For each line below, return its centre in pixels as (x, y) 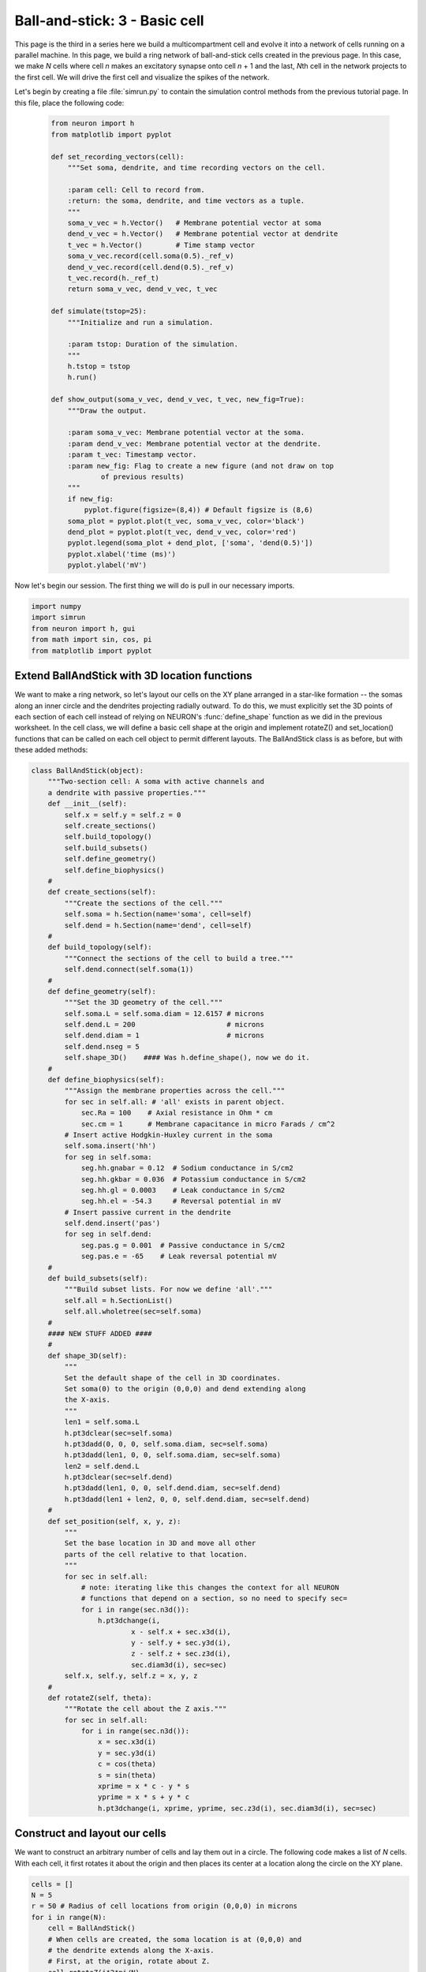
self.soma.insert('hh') (110, 1146)
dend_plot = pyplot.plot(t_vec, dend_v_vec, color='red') (182, 532)
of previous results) (142, 476)
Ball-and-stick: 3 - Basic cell (109, 21)
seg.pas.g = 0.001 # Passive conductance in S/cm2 (183, 1245)
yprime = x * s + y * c (143, 1797)
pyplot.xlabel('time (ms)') (122, 554)
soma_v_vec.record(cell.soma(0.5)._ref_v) (151, 256)
